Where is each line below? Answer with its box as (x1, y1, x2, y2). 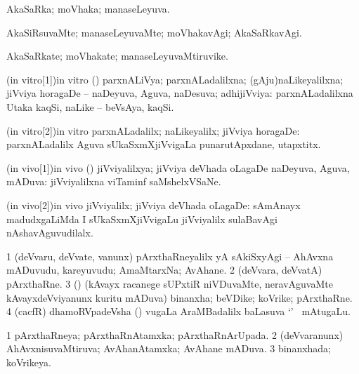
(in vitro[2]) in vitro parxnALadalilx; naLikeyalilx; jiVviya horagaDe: (6, 123, 300, 138)
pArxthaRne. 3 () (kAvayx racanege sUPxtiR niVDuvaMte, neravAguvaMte (6, 276, 333, 290)
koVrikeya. (6, 354, 51, 369)
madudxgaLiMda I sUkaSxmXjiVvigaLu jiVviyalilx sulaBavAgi (6, 211, 278, 226)
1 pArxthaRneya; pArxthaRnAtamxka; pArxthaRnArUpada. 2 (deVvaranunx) (6, 327, 344, 342)
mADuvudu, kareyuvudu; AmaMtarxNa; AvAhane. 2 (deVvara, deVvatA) (6, 262, 322, 277)
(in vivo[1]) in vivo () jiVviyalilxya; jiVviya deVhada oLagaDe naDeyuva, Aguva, (6, 160, 350, 175)
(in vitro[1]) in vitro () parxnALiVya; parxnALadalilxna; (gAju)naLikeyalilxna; (6, 72, 344, 86)
